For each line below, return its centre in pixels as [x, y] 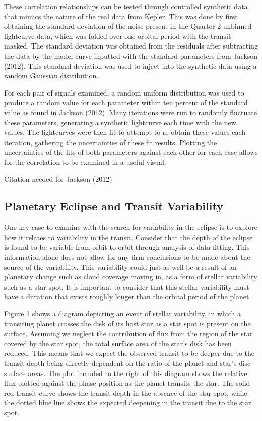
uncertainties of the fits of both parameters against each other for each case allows [131, 152]
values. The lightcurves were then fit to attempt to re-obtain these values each [125, 132]
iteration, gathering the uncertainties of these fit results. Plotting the [111, 142]
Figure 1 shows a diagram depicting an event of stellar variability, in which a [122, 314]
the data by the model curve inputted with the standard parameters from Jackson [131, 55]
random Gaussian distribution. [51, 76]
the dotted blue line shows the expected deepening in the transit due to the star [128, 403]
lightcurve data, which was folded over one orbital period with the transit [118, 36]
